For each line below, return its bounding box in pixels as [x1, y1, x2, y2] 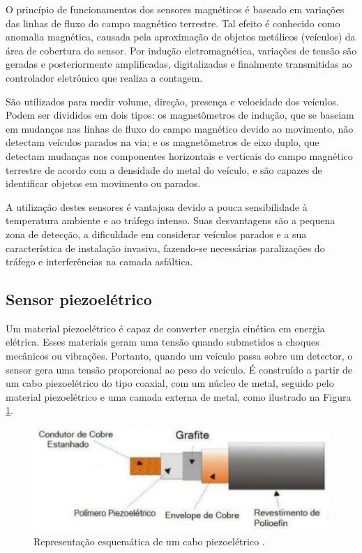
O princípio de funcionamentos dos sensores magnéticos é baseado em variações [6, 2, 345, 16]
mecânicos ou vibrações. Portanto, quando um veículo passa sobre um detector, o [6, 348, 353, 363]
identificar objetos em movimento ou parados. [6, 176, 201, 191]
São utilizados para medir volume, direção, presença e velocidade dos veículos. [6, 94, 339, 108]
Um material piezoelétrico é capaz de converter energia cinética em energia [6, 320, 325, 335]
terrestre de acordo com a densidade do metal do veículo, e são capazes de [6, 162, 322, 177]
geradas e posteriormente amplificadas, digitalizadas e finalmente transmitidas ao [6, 57, 352, 71]
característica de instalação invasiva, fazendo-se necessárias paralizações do [6, 240, 325, 255]
